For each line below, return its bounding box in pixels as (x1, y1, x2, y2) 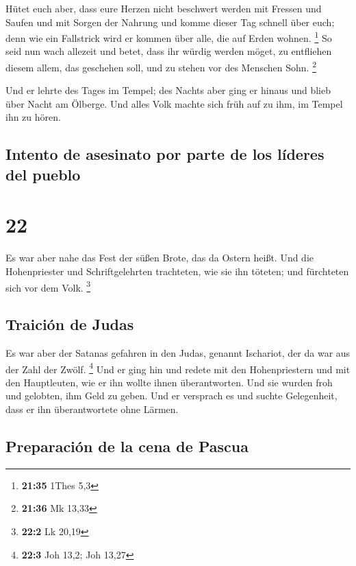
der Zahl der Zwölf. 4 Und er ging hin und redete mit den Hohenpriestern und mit (5, 359, 351, 376)
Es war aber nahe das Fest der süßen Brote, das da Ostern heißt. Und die (5, 250, 314, 265)
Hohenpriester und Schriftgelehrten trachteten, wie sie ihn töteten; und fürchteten (5, 263, 349, 278)
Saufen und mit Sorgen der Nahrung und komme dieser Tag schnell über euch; (5, 14, 335, 29)
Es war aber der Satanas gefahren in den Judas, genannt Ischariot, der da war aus (5, 346, 351, 359)
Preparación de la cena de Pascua (5, 436, 249, 457)
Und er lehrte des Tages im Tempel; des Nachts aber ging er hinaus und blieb (5, 83, 331, 97)
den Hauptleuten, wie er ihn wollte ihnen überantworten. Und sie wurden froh (5, 375, 333, 389)
